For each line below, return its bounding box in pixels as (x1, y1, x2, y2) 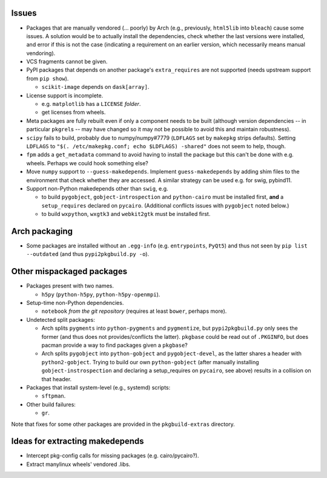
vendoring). (26, 49, 56, 57)
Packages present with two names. (26, 282, 114, 290)
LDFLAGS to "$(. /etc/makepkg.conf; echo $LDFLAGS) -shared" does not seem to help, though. (26, 142, 286, 149)
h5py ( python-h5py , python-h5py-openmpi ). (41, 290, 160, 298)
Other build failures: (26, 401, 76, 408)
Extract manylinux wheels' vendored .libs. (26, 460, 131, 468)
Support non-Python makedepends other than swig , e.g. (26, 185, 169, 192)
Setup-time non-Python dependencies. (26, 300, 124, 307)
